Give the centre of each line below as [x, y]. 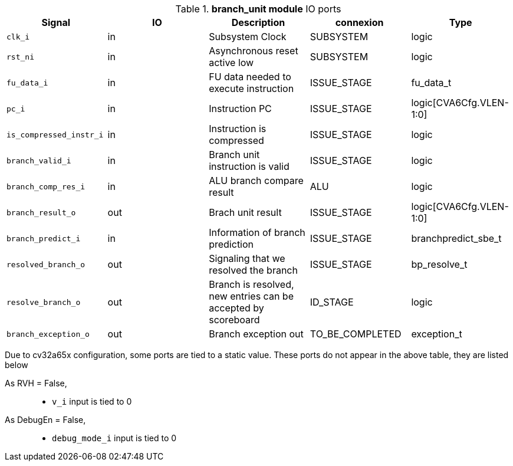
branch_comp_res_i [46, 186]
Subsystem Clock [248, 37]
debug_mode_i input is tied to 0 [114, 438]
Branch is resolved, [251, 284]
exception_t [437, 334]
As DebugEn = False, [45, 420]
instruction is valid [249, 166]
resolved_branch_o [46, 264]
